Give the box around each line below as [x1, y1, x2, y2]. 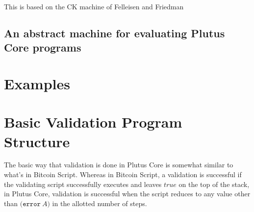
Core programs [4, 40, 81, 55]
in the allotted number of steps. [52, 198, 147, 208]
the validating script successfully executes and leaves [4, 179, 162, 189]
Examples [4, 73, 70, 93]
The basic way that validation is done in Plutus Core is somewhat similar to [4, 159, 233, 170]
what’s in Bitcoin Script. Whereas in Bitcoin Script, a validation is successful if [4, 169, 242, 180]
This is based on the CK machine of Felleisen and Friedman [4, 1, 184, 11]
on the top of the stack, [178, 179, 250, 189]
